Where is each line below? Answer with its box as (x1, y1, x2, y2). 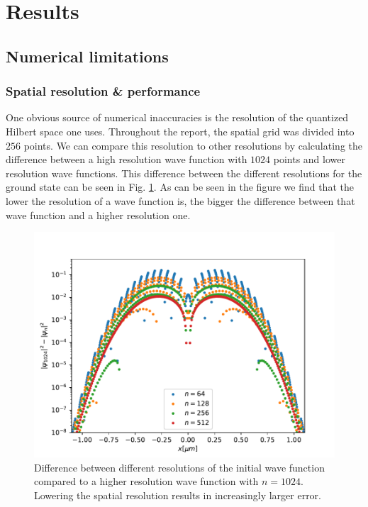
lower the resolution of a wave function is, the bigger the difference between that (6, 193, 355, 208)
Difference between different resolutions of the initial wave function (34, 459, 325, 474)
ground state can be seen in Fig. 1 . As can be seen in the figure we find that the (6, 179, 354, 194)
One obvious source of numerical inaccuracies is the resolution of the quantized (6, 110, 349, 125)
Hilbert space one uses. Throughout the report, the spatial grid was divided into (6, 123, 355, 138)
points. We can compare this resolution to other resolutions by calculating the (23, 138, 362, 152)
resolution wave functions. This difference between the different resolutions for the (6, 165, 362, 180)
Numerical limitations (6, 45, 169, 67)
